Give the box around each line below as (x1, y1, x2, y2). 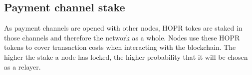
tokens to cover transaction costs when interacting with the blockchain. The (4, 42, 236, 52)
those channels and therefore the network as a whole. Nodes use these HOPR (4, 32, 240, 42)
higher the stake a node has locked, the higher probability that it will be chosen (4, 51, 248, 62)
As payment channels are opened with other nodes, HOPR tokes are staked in (4, 23, 243, 33)
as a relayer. (4, 61, 41, 72)
